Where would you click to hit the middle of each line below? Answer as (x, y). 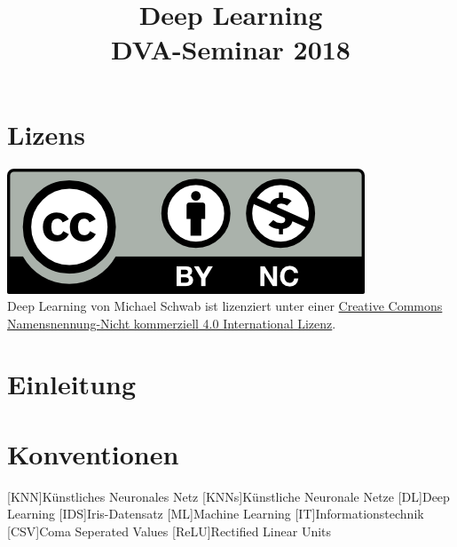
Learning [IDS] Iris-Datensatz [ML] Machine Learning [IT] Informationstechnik (216, 514)
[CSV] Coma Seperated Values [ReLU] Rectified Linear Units (169, 531)
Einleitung (72, 384)
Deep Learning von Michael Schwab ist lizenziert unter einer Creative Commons (225, 306)
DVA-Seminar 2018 (231, 49)
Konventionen (93, 453)
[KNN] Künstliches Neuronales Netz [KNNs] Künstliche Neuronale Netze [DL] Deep (228, 496)
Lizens (46, 134)
